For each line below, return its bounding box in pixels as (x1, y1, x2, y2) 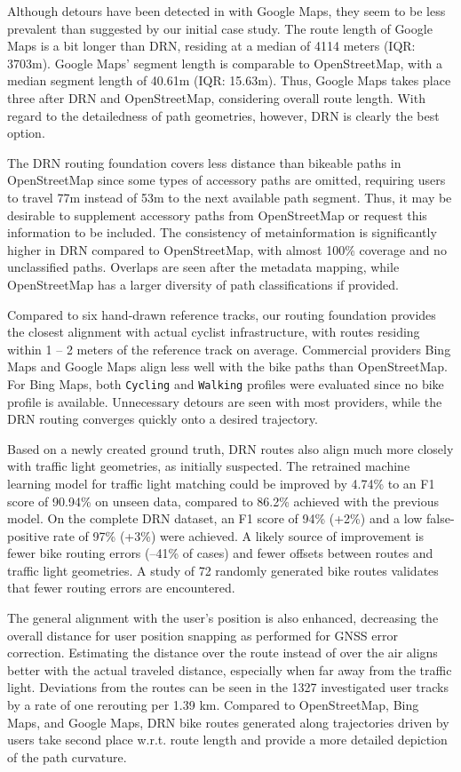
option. (7, 123, 45, 142)
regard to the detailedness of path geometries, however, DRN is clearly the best (7, 106, 440, 124)
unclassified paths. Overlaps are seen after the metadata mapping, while (7, 258, 400, 276)
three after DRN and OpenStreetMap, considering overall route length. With (7, 88, 425, 107)
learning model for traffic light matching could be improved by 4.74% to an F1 (7, 474, 435, 492)
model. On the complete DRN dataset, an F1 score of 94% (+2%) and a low (7, 509, 423, 528)
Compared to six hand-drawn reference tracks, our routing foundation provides (7, 305, 436, 323)
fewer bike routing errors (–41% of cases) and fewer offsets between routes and (7, 544, 433, 562)
